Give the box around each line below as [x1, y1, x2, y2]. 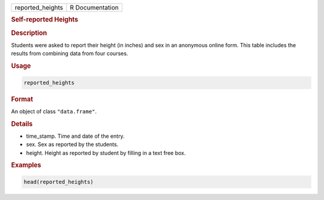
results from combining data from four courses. [11, 50, 128, 57]
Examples [11, 161, 41, 169]
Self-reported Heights [11, 16, 79, 24]
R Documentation [70, 4, 119, 11]
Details [11, 120, 33, 128]
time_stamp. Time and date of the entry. [26, 132, 125, 140]
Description [11, 29, 47, 37]
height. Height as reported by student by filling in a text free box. [26, 149, 186, 156]
